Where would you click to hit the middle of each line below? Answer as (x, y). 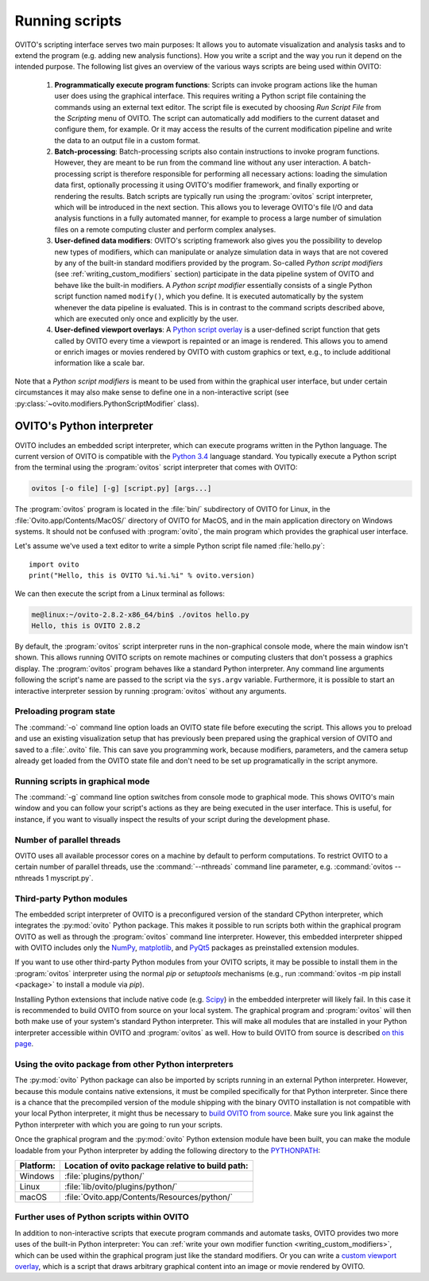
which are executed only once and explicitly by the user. (146, 318)
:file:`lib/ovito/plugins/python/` (121, 1187)
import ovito (54, 564)
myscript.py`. (72, 878)
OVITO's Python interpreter (84, 426)
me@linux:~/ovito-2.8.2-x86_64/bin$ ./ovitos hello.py (140, 614)
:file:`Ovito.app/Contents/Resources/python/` (149, 1197)
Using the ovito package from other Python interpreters (124, 1064)
